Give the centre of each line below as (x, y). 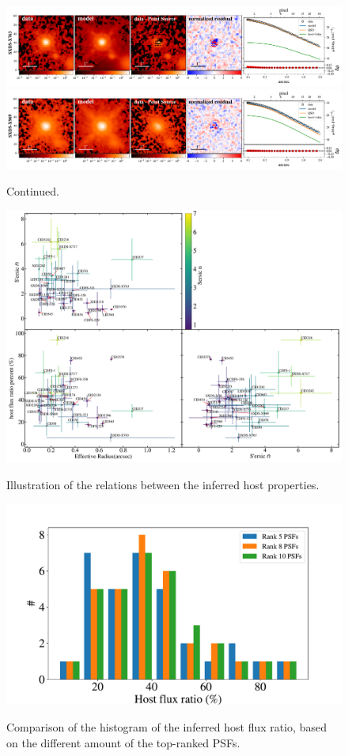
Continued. (33, 191)
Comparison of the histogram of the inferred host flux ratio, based (166, 727)
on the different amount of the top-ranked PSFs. (123, 742)
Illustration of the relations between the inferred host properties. (163, 484)
